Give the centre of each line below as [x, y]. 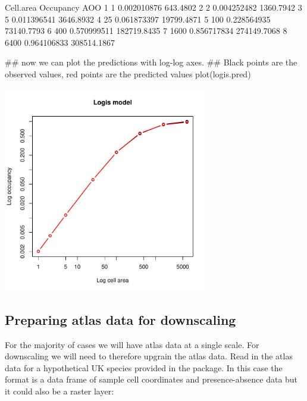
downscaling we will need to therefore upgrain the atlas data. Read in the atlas [149, 356]
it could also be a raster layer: [59, 391]
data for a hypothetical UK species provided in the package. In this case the [144, 367]
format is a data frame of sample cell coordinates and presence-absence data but [151, 379]
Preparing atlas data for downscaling [120, 319]
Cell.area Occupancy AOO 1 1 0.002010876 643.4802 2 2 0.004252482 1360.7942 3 [153, 7]
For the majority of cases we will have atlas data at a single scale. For [132, 344]
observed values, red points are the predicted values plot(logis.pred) [128, 73]
